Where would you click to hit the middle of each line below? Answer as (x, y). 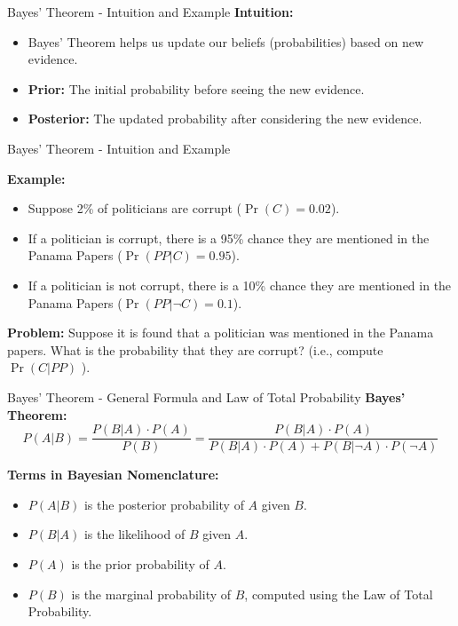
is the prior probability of (140, 563)
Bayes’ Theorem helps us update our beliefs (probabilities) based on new (226, 41)
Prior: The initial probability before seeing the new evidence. (196, 88)
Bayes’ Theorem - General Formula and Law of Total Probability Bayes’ (206, 396)
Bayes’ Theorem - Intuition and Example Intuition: (150, 12)
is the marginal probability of (151, 594)
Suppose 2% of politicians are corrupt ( (135, 208)
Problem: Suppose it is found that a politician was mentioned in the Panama (221, 333)
